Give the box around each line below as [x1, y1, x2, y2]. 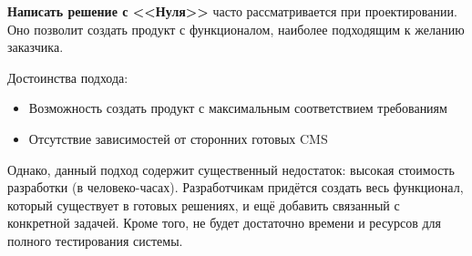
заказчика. [7, 37, 64, 56]
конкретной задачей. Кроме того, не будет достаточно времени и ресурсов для [7, 213, 441, 232]
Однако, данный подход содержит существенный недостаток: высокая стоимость [7, 159, 455, 179]
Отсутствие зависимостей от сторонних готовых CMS [28, 128, 328, 148]
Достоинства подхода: [7, 67, 128, 87]
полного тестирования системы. [7, 230, 183, 250]
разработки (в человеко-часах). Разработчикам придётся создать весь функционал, [7, 178, 464, 197]
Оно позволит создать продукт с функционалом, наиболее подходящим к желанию [7, 19, 465, 38]
